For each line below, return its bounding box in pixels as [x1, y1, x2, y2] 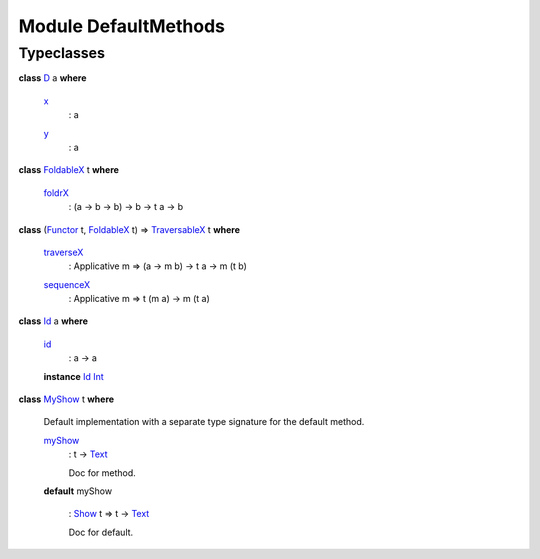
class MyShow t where [18, 393, 115, 405]
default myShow [43, 485, 113, 497]
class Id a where [18, 315, 89, 327]
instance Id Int [43, 370, 104, 382]
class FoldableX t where [18, 164, 120, 176]
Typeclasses [18, 44, 105, 62]
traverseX [43, 246, 84, 258]
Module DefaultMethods [18, 15, 225, 37]
